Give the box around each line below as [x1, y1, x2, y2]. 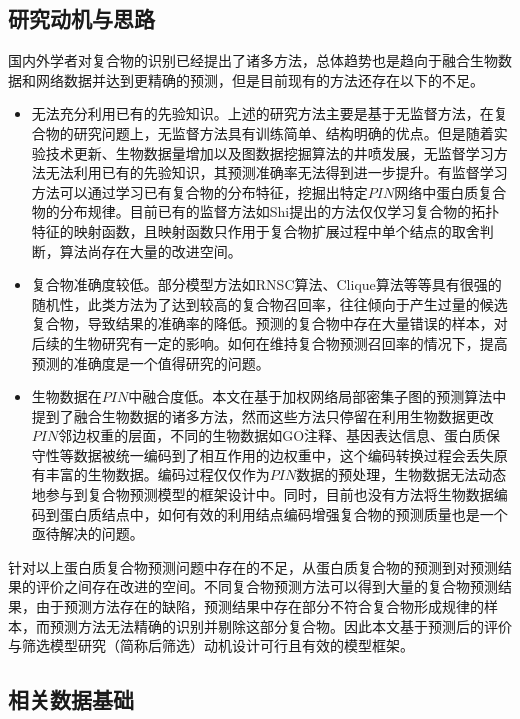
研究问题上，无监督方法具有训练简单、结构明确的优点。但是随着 [73, 122, 494, 143]
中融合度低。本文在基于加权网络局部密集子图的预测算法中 [128, 386, 507, 407]
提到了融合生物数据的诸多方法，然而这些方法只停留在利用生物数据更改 [31, 405, 494, 426]
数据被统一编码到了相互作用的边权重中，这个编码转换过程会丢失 [73, 444, 494, 465]
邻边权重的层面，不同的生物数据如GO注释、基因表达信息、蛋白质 [58, 425, 487, 446]
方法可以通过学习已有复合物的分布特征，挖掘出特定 [31, 181, 368, 202]
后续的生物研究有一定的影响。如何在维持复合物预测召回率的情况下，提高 [31, 332, 508, 353]
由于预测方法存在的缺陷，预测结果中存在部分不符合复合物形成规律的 [35, 596, 484, 617]
